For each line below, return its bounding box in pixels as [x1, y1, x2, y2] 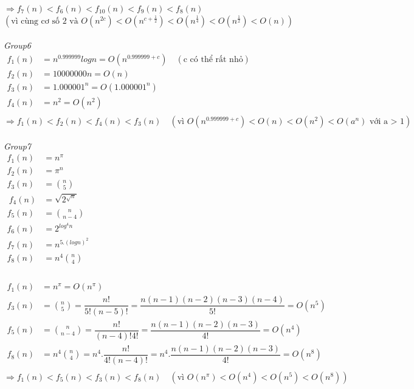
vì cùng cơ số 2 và [11, 16, 78, 26]
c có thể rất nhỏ [183, 55, 243, 64]
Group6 [4, 39, 32, 52]
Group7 [4, 139, 32, 152]
